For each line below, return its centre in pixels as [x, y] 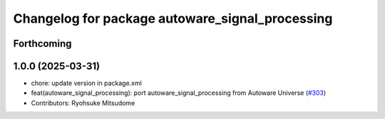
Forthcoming [42, 44]
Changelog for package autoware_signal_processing [173, 18]
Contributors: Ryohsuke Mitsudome [83, 103]
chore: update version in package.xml [86, 83]
